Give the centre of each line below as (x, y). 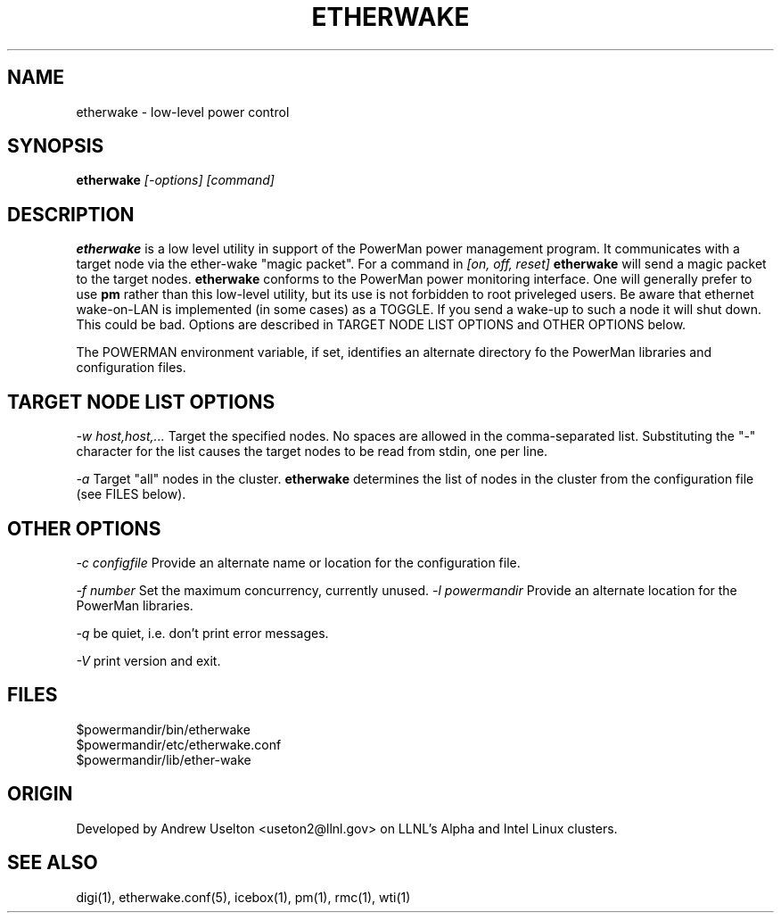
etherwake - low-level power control (183, 112)
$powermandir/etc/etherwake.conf (179, 744)
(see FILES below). (131, 494)
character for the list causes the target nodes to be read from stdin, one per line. (312, 452)
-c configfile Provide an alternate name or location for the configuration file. (298, 562)
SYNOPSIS (56, 146)
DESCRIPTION (71, 214)
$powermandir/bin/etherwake (163, 729)
